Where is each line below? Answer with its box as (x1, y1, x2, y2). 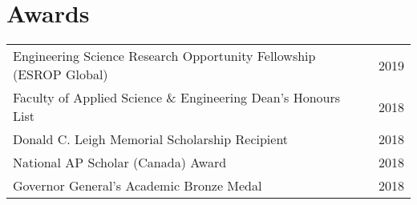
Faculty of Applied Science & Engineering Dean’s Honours (13, 88, 341, 107)
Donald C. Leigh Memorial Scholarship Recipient (13, 130, 289, 149)
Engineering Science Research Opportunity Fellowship (13, 46, 316, 66)
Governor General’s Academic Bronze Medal (13, 176, 262, 195)
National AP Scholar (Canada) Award (13, 153, 227, 172)
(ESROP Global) (13, 65, 108, 84)
